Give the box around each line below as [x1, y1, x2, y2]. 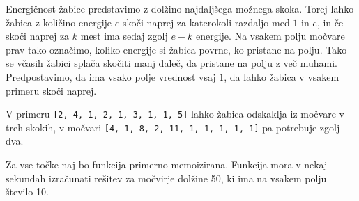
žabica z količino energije [6, 15, 112, 29]
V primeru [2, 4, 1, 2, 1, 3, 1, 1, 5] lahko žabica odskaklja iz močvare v [6, 106, 344, 121]
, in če [316, 15, 344, 29]
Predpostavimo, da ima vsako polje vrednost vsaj [6, 69, 216, 83]
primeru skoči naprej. [6, 83, 97, 97]
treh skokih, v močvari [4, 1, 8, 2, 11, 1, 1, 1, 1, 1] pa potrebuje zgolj [6, 120, 340, 134]
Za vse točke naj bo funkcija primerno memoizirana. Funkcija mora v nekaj [6, 157, 328, 172]
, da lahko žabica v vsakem [224, 69, 339, 83]
